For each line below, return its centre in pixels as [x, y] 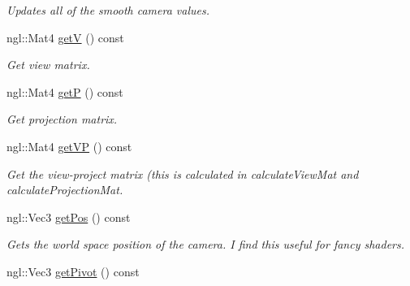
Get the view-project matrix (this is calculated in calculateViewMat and [183, 173]
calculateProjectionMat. [65, 190]
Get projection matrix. [62, 119]
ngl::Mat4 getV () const [65, 37]
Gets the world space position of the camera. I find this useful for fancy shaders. [206, 244]
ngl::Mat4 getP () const [65, 91]
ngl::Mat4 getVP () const [69, 146]
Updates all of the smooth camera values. [108, 10]
